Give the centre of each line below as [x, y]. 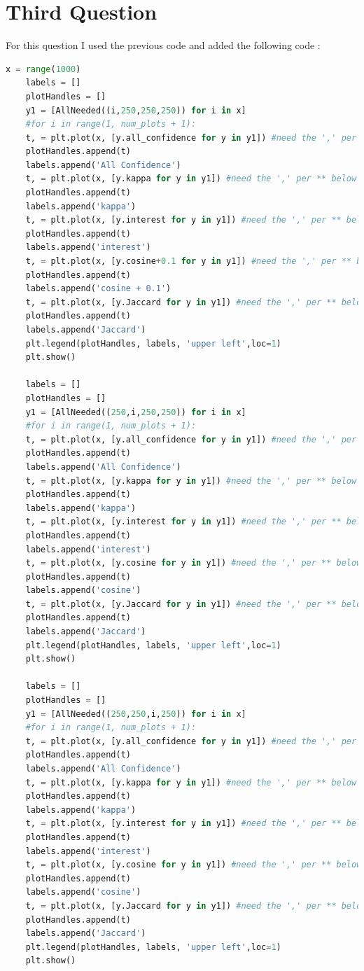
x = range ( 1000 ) [43, 69]
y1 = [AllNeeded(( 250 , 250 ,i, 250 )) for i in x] [136, 714]
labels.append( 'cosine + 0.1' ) [98, 289]
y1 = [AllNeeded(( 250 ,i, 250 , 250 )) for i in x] [136, 412]
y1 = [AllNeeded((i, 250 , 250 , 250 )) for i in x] [136, 110]
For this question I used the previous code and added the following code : [163, 45]
